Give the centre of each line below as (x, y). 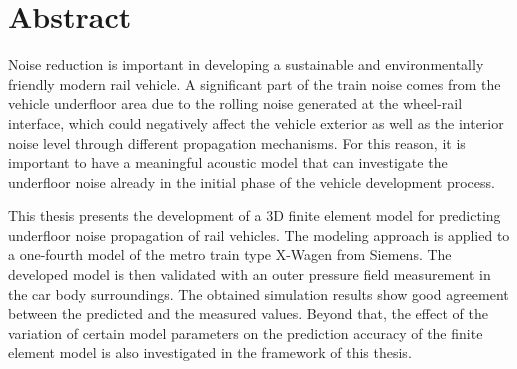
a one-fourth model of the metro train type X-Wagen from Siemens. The (230, 254)
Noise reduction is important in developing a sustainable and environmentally (246, 64)
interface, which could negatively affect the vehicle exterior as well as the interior (256, 122)
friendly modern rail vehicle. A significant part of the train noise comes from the (254, 83)
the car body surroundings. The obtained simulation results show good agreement (258, 293)
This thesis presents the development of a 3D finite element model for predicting (254, 215)
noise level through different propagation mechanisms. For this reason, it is (237, 142)
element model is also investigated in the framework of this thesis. (210, 352)
